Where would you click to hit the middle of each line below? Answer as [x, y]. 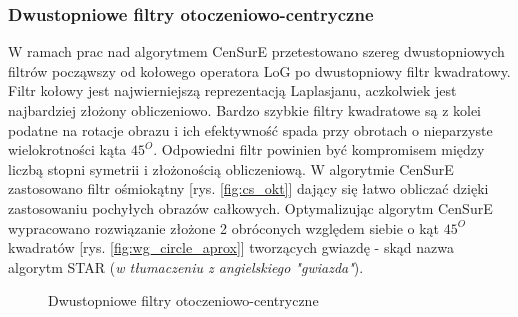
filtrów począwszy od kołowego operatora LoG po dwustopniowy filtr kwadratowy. [259, 70]
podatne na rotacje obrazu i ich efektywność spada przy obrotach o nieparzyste [250, 129]
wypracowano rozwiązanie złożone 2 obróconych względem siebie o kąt [224, 227]
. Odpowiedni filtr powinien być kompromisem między [319, 149]
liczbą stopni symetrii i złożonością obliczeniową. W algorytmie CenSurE [231, 168]
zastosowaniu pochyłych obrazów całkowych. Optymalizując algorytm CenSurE [250, 207]
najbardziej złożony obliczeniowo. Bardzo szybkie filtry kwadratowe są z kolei [245, 110]
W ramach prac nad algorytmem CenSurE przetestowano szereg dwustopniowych [256, 51]
